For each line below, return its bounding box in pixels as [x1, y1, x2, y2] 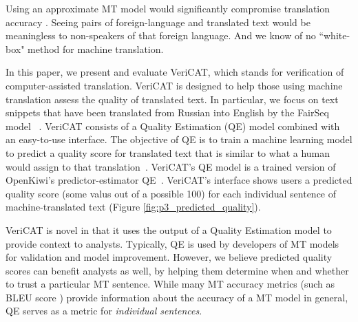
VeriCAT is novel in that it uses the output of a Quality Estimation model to [6, 222, 332, 237]
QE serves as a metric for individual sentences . [6, 303, 202, 318]
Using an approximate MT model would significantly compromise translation [6, 1, 330, 15]
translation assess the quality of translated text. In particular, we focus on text [6, 92, 339, 106]
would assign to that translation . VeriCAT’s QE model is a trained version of [6, 159, 336, 173]
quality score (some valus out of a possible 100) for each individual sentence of [6, 186, 337, 200]
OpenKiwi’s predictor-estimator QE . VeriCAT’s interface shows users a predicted [6, 173, 352, 187]
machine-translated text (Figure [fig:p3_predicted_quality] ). [6, 200, 261, 214]
